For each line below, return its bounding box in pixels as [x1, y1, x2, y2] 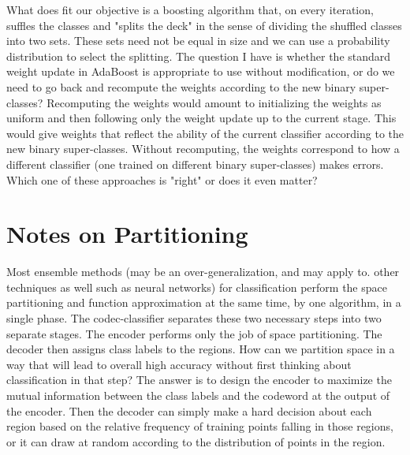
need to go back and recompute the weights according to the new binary [6, 78, 356, 95]
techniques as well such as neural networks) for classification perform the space [6, 278, 387, 295]
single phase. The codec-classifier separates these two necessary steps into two [6, 310, 382, 326]
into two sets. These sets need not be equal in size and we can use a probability [6, 32, 390, 49]
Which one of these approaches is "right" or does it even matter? [6, 171, 318, 188]
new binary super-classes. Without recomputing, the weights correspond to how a [6, 140, 400, 157]
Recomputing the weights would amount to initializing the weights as [47, 94, 382, 110]
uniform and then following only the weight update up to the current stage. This [6, 110, 397, 126]
